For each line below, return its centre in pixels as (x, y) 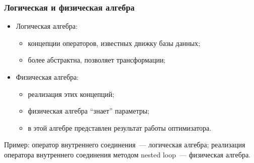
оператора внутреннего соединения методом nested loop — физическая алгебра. (128, 154)
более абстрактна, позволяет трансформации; (97, 60)
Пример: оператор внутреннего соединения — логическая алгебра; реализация (125, 145)
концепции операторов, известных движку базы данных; (114, 43)
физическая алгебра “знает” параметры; (89, 111)
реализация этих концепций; (71, 94)
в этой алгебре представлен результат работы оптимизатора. (120, 127)
